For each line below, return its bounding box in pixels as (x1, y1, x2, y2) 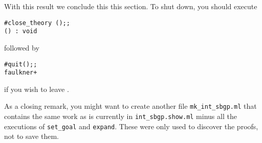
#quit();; (4, 60, 37, 68)
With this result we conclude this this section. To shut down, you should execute (4, 1, 257, 11)
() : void (4, 28, 37, 35)
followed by (4, 42, 39, 53)
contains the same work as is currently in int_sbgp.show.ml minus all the (4, 111, 237, 122)
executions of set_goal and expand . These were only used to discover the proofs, (4, 121, 258, 131)
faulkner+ (4, 69, 37, 77)
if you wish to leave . (4, 83, 69, 94)
